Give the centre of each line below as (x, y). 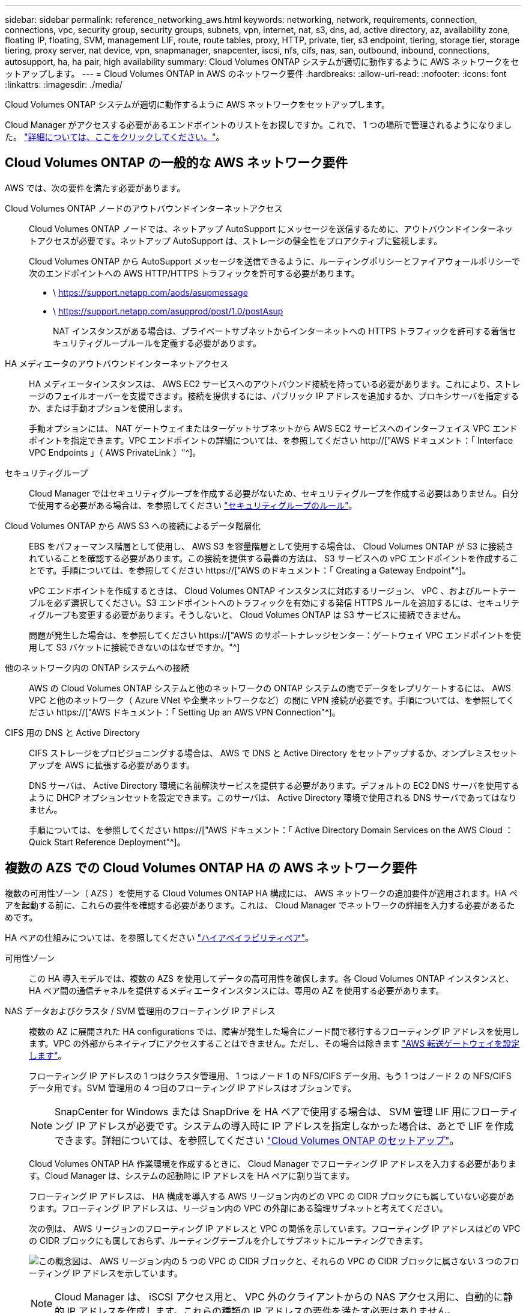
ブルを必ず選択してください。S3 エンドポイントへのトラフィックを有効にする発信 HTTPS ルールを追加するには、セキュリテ (274, 602)
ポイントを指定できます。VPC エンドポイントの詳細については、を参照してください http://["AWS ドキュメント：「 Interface (271, 440)
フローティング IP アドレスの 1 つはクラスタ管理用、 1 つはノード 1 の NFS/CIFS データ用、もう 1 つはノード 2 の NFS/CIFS (270, 1076)
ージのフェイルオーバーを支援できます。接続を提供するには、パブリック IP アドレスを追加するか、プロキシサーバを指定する (274, 396)
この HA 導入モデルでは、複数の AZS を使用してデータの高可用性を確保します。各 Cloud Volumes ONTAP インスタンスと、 (271, 978)
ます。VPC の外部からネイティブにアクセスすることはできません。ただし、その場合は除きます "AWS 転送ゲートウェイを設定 (274, 1043)
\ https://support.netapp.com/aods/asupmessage (150, 292)
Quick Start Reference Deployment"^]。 (107, 842)
